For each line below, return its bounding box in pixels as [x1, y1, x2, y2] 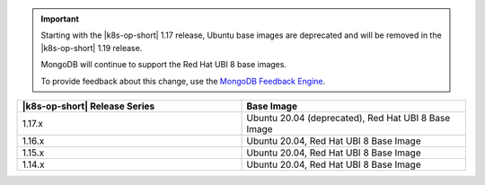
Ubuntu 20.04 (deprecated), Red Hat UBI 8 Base [246, 111, 451, 124]
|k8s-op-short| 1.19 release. [40, 42, 143, 53]
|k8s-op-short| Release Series [22, 100, 155, 112]
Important [40, 13, 80, 24]
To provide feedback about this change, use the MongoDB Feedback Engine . [40, 75, 326, 86]
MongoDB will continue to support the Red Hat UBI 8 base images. [40, 59, 287, 70]
